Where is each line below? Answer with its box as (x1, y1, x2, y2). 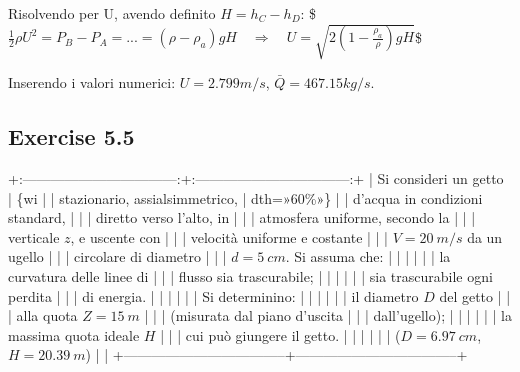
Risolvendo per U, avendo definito (8, 3, 216, 23)
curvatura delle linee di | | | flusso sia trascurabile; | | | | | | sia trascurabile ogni (8, 265, 493, 286)
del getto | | (439, 285, 511, 306)
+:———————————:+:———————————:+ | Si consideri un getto (8, 167, 504, 188)
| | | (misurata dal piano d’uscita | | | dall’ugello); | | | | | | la (144, 305, 512, 326)
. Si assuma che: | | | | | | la (285, 246, 451, 267)
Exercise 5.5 (8, 121, 135, 152)
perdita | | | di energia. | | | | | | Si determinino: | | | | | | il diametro (8, 285, 419, 306)
